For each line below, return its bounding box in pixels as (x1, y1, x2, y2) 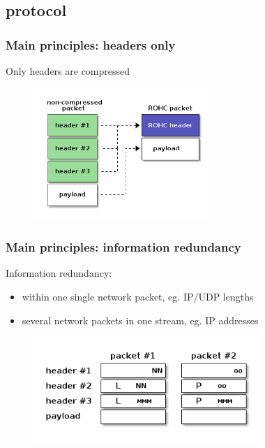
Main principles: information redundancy (6, 238, 241, 256)
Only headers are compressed (6, 64, 130, 78)
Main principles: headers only (6, 36, 176, 53)
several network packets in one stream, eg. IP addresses (22, 312, 259, 327)
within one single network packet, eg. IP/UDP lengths (22, 289, 254, 303)
